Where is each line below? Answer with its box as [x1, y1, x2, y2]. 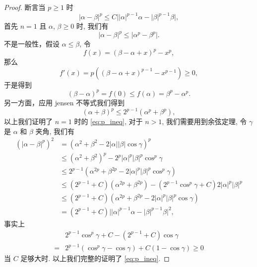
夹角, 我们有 [35, 126, 75, 136]
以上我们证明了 [4, 116, 53, 127]
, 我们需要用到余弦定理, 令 [162, 116, 247, 127]
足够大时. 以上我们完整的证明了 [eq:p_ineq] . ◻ [20, 253, 170, 264]
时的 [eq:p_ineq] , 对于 [74, 116, 143, 127]
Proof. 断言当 [4, 2, 46, 12]
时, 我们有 [76, 21, 109, 31]
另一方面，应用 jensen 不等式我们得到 [4, 97, 125, 107]
